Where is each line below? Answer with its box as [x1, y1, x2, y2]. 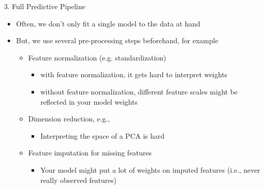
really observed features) [40, 174, 116, 185]
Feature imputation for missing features [28, 147, 152, 158]
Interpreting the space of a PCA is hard [40, 130, 165, 141]
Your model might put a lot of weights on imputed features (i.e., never [40, 164, 260, 175]
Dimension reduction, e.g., [28, 113, 110, 124]
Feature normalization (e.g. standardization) [28, 52, 166, 62]
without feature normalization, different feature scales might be [40, 86, 238, 97]
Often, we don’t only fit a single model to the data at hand [16, 18, 200, 28]
